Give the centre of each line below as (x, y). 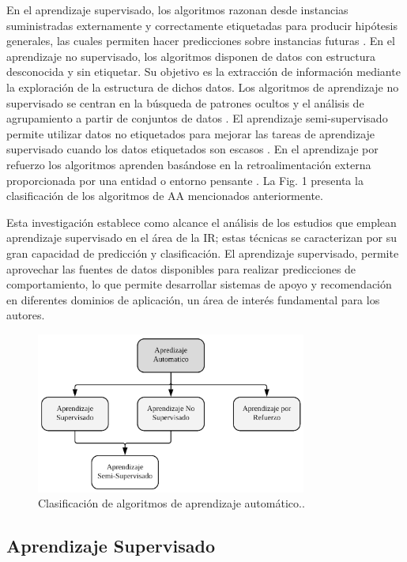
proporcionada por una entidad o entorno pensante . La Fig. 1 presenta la (185, 180)
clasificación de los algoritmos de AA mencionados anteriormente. (165, 196)
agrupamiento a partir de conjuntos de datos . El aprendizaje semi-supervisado (197, 118)
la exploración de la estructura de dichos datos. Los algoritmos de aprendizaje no (203, 87)
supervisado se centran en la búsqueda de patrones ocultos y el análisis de (185, 102)
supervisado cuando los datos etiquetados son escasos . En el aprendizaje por (192, 149)
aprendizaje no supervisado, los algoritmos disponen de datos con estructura (191, 56)
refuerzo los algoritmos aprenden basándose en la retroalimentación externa (189, 164)
